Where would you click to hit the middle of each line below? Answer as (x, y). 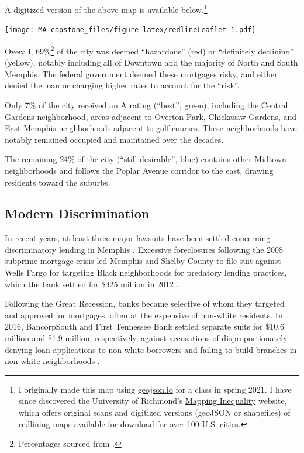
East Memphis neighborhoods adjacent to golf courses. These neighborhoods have (151, 128)
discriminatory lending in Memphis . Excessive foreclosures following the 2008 (144, 249)
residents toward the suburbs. (58, 182)
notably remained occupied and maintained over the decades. (114, 139)
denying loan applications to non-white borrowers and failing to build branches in (151, 349)
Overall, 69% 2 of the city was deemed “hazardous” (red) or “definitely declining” (149, 50)
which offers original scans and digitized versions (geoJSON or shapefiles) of (154, 412)
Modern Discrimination (77, 213)
